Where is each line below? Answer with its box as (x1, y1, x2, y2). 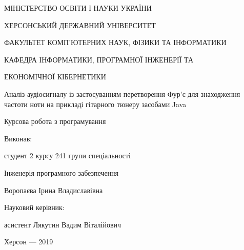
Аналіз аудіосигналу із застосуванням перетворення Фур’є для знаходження (4, 88, 240, 99)
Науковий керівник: (4, 202, 65, 213)
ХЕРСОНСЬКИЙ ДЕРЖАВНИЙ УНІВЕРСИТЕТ (4, 19, 156, 30)
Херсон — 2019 (4, 236, 53, 247)
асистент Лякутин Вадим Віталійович (4, 219, 121, 230)
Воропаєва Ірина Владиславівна (4, 184, 103, 195)
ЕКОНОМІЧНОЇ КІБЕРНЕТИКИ (4, 71, 106, 82)
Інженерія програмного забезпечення (4, 167, 119, 178)
